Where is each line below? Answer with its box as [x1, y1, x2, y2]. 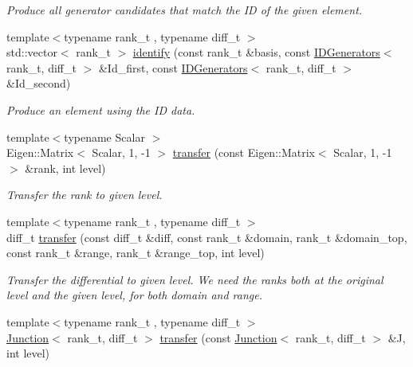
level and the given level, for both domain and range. [6, 287, 262, 303]
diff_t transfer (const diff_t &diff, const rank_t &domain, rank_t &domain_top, [6, 228, 407, 245]
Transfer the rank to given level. [6, 186, 163, 203]
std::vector [6, 44, 57, 61]
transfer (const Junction [159, 329, 277, 346]
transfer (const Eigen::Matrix [172, 144, 315, 161]
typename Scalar [64, 128, 145, 145]
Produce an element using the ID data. [6, 101, 195, 118]
